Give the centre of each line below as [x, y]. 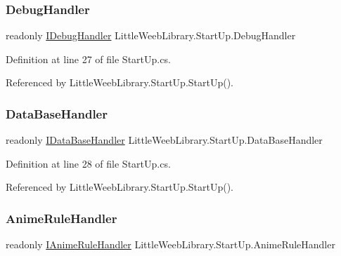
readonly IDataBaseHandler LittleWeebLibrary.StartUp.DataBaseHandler [164, 140]
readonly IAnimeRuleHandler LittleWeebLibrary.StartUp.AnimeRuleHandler [170, 244]
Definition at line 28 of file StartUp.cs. [88, 163]
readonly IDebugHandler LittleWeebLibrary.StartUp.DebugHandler [151, 35]
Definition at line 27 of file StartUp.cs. [88, 59]
